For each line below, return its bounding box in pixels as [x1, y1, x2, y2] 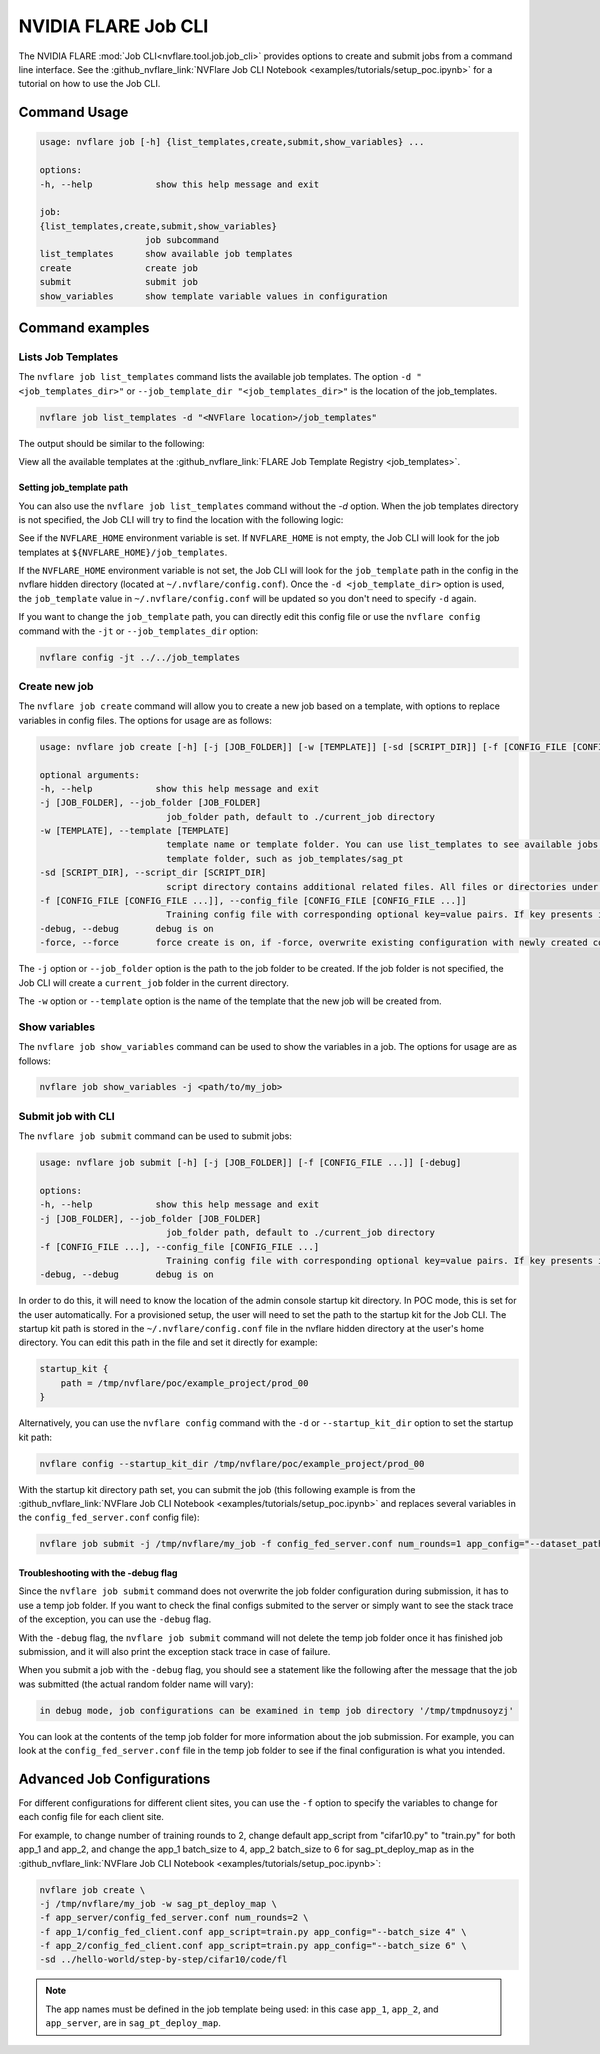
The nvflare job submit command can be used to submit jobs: [18, 1130, 292, 1142]
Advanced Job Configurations [18, 1770, 211, 1787]
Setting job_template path [18, 481, 129, 494]
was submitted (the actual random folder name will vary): [18, 1678, 254, 1690]
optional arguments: [39, 769, 140, 780]
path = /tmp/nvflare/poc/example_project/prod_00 [60, 1377, 309, 1389]
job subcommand [145, 235, 220, 246]
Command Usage [18, 104, 129, 121]
